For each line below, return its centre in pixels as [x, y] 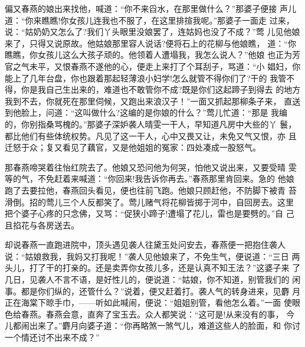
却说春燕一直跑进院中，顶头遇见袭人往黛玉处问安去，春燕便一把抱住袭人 [145, 245]
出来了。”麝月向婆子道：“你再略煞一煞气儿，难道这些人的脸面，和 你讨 [165, 325]
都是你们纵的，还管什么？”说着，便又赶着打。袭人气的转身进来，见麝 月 [161, 291]
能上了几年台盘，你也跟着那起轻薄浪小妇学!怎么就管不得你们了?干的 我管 [146, 78]
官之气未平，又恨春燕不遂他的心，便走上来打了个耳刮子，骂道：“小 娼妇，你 [153, 66]
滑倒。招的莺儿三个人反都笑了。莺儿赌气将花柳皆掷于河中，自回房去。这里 [149, 202]
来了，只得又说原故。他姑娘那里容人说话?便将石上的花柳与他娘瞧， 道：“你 [150, 43]
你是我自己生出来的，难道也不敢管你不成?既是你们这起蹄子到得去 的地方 [161, 89]
